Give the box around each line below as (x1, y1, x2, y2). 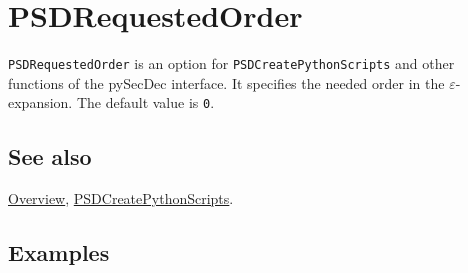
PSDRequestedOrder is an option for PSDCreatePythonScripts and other (8, 53, 455, 74)
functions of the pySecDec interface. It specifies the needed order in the (8, 72, 445, 93)
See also (8, 141, 92, 172)
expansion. (8, 92, 73, 113)
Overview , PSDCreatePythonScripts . (8, 188, 234, 209)
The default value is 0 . (76, 92, 215, 113)
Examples (8, 237, 110, 268)
